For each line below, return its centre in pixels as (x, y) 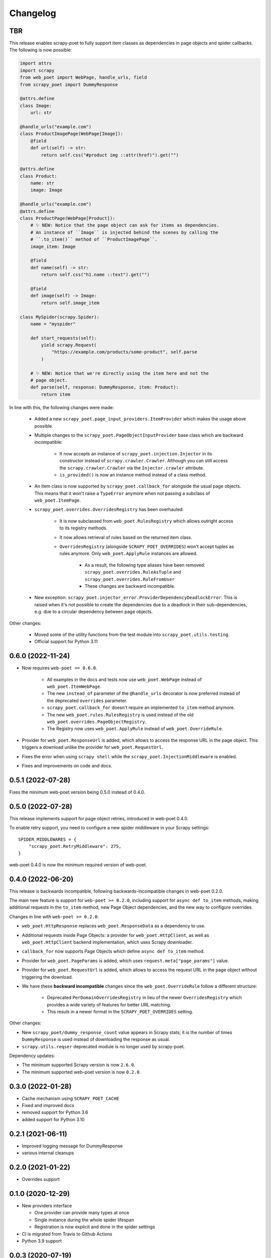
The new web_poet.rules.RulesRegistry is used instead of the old (120, 715)
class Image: (36, 105)
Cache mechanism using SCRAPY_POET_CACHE (71, 1098)
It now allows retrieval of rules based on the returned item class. (126, 537)
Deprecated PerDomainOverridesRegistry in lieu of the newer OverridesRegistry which (144, 998)
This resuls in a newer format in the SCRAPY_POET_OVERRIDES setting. (120, 1012)
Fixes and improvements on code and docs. (67, 765)
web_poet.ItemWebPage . (74, 686)
